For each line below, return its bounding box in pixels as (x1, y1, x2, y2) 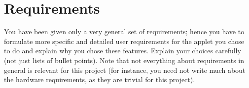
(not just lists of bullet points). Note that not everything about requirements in (4, 55, 245, 65)
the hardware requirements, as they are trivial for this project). (4, 74, 195, 85)
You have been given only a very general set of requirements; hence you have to (4, 26, 245, 37)
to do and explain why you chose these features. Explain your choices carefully (4, 45, 241, 56)
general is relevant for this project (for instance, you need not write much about (4, 65, 246, 75)
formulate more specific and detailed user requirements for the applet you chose (4, 36, 245, 46)
